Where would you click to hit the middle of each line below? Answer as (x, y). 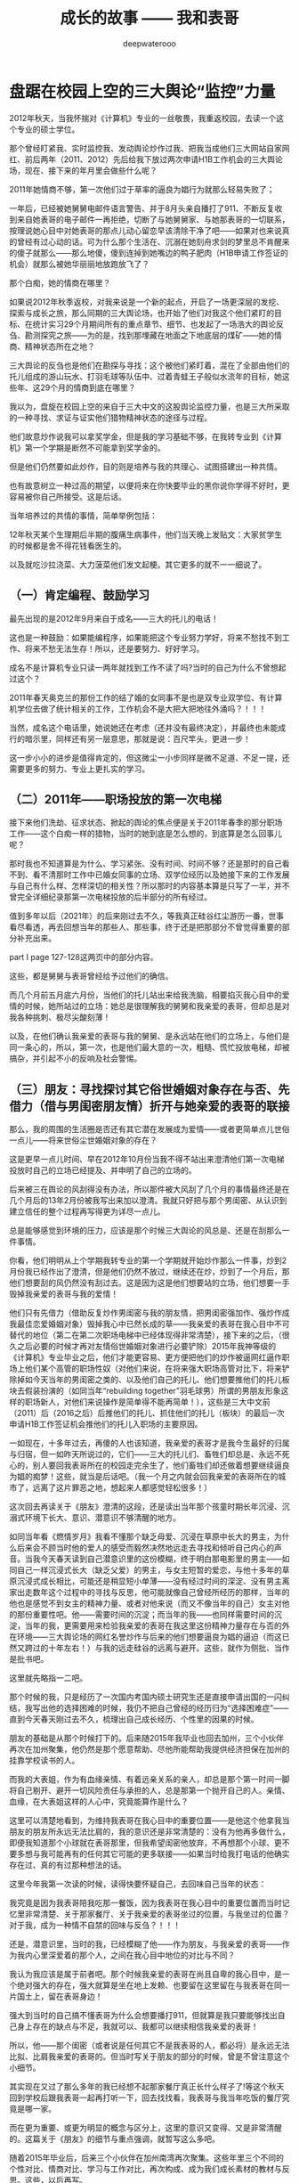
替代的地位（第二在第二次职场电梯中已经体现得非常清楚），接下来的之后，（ (145, 1335)
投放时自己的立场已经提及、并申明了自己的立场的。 (103, 1170)
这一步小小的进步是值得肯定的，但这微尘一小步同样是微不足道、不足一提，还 (149, 757)
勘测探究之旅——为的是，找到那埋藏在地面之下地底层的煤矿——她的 (149, 335)
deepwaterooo (149, 43)
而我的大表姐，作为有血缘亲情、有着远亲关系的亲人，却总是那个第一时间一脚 (149, 1780)
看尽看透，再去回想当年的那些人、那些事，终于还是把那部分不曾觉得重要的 (145, 927)
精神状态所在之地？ (60, 346)
